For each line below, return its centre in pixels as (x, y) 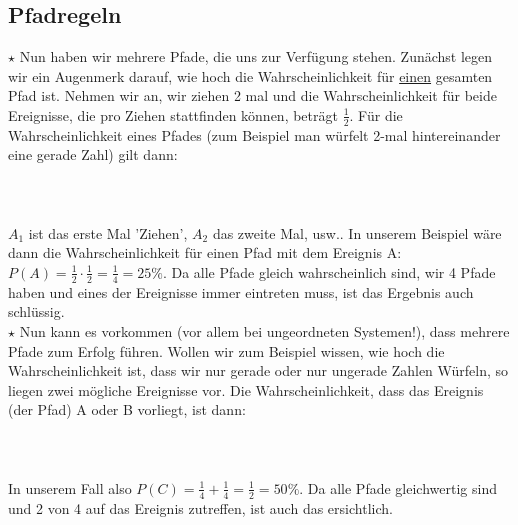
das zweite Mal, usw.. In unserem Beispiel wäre (357, 232)
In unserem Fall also (70, 487)
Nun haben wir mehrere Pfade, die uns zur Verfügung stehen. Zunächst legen (256, 56)
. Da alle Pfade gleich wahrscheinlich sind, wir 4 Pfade (329, 271)
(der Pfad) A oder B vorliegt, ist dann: (127, 409)
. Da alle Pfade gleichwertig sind (398, 487)
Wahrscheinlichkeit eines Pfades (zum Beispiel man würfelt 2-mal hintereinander (254, 134)
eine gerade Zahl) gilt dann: (93, 154)
